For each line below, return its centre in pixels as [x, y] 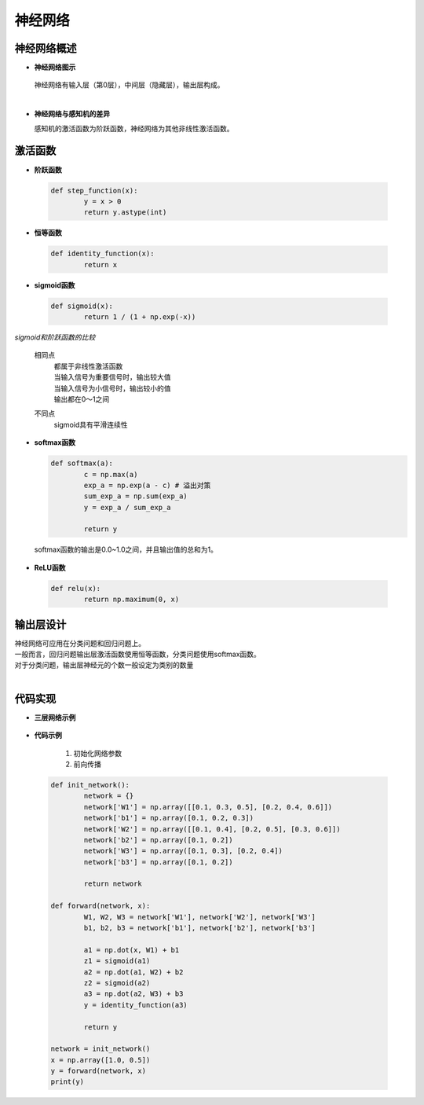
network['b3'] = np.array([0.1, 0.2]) [158, 862]
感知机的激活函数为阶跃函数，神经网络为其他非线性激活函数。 [134, 128]
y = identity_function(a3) [135, 1005]
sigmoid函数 [55, 285]
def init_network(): [90, 785]
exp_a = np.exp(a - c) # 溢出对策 [147, 485]
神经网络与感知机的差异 [72, 114]
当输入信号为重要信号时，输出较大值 [112, 377]
